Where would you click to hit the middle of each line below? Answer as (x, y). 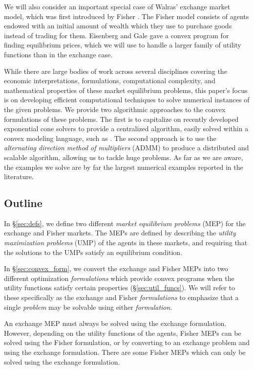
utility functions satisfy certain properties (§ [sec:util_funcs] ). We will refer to (119, 288)
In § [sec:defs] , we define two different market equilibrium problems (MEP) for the (125, 223)
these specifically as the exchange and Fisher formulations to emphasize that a (121, 297)
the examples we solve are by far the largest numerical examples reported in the (124, 167)
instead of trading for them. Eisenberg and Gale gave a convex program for (116, 35)
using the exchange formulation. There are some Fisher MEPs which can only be (125, 352)
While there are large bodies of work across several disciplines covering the (116, 71)
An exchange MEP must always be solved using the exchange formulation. (115, 323)
